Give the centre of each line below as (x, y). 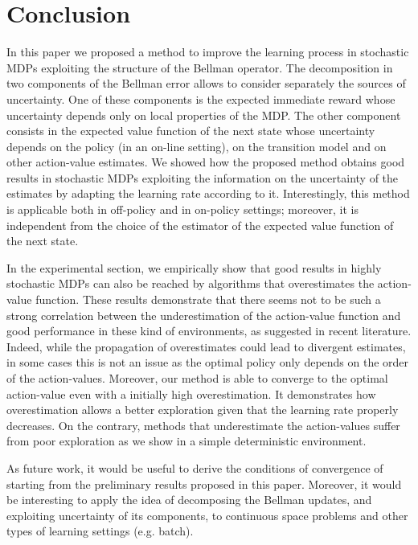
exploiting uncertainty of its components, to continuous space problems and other (207, 515)
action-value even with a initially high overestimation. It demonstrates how (191, 393)
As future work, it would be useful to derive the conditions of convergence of (195, 467)
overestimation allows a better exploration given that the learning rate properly (203, 410)
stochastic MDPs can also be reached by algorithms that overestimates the (191, 283)
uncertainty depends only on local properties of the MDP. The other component (204, 115)
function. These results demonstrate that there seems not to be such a (208, 299)
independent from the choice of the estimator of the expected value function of (200, 225)
